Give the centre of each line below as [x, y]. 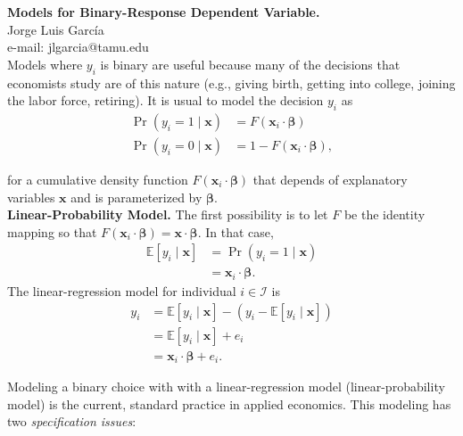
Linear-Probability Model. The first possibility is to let [168, 214]
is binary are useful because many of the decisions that [250, 64]
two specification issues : [72, 421]
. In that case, [236, 231]
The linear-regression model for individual [122, 290]
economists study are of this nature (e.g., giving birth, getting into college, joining [231, 82]
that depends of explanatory [330, 180]
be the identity [384, 214]
